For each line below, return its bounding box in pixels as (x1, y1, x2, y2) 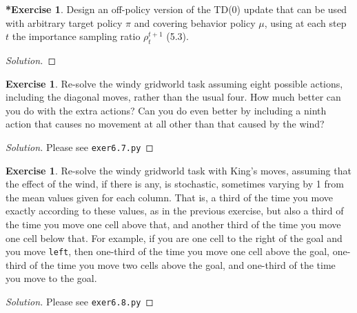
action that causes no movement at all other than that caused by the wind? (6, 117, 325, 131)
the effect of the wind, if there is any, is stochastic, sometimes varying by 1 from (6, 176, 344, 191)
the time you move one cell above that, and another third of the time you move (6, 216, 341, 231)
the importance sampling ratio (12, 29, 141, 43)
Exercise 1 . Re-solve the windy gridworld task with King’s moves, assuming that (6, 163, 351, 177)
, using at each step (264, 15, 347, 30)
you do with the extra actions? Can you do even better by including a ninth (6, 103, 327, 117)
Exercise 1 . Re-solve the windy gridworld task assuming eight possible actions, (6, 76, 343, 90)
